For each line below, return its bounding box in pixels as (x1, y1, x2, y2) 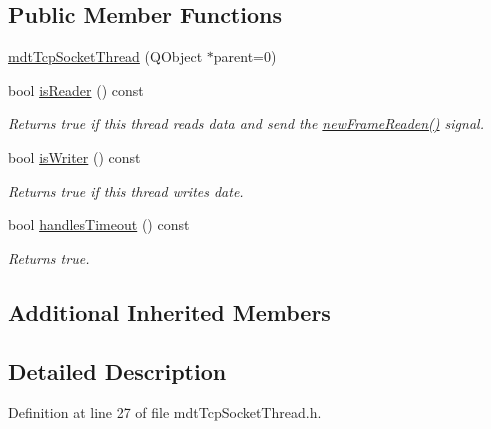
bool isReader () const (8, 79, 144, 100)
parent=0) (213, 46, 277, 67)
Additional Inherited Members (8, 296, 331, 327)
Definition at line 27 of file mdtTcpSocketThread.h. (8, 402, 322, 423)
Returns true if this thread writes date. (8, 180, 244, 201)
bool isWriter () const (8, 146, 141, 167)
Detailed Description (8, 355, 227, 386)
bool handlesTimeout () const (8, 214, 190, 235)
